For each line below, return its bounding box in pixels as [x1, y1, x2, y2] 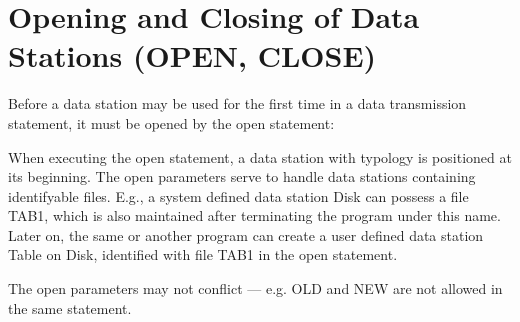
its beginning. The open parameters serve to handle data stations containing [8, 166, 476, 187]
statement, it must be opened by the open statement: [8, 112, 335, 133]
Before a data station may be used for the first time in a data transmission [8, 93, 467, 114]
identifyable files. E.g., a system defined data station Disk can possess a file [8, 185, 469, 206]
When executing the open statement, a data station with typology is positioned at [8, 146, 512, 167]
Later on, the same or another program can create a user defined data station [8, 224, 484, 245]
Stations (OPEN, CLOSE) [8, 35, 377, 76]
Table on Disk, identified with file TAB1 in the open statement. [8, 244, 398, 265]
